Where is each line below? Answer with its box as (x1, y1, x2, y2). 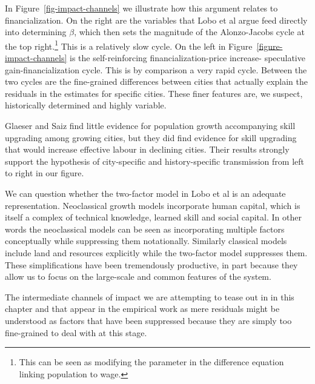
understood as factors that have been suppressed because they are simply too (5, 314, 292, 326)
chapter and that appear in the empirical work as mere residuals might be (5, 302, 280, 315)
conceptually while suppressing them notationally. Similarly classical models (5, 234, 287, 247)
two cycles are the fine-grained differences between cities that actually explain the (5, 75, 308, 88)
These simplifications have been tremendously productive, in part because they (5, 258, 298, 271)
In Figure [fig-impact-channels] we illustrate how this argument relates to (5, 2, 278, 14)
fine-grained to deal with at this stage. (5, 326, 147, 339)
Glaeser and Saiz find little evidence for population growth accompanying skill (5, 119, 296, 131)
